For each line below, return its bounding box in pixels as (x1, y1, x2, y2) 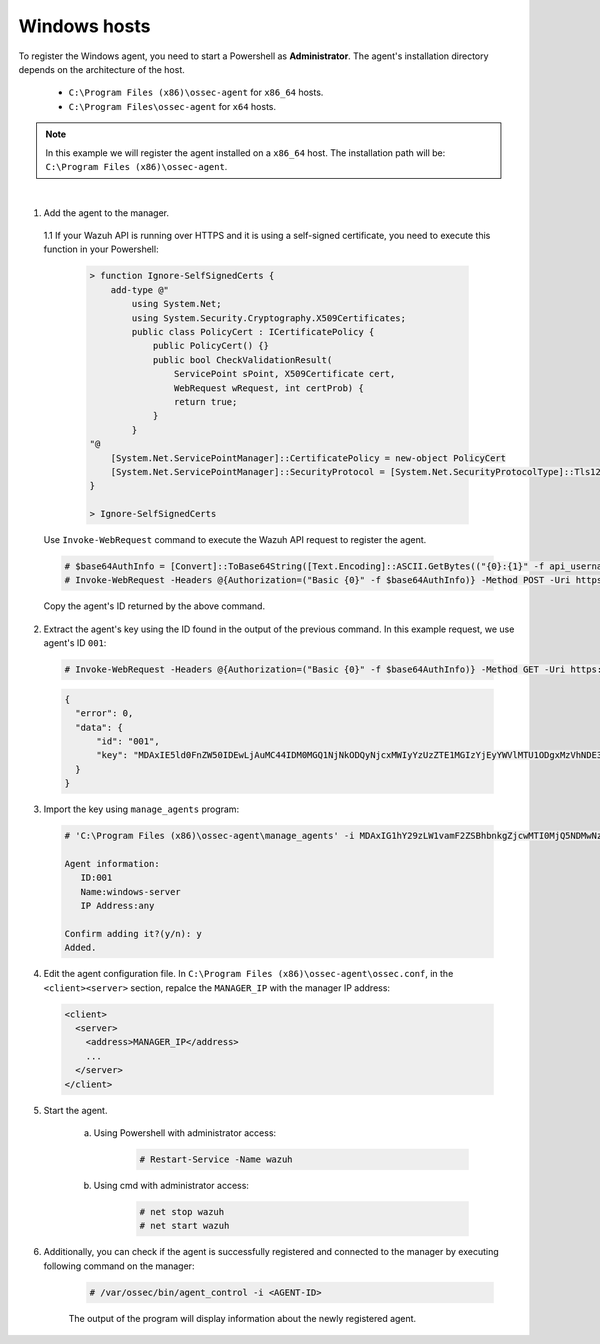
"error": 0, (75, 708, 134, 719)
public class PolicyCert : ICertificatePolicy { (131, 326, 375, 337)
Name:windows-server (80, 886, 182, 897)
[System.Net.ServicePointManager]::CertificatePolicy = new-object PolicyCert (110, 452, 507, 464)
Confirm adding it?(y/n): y (64, 928, 202, 939)
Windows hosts (18, 15, 151, 37)
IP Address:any (80, 900, 155, 912)
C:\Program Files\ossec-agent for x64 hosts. (68, 100, 277, 112)
